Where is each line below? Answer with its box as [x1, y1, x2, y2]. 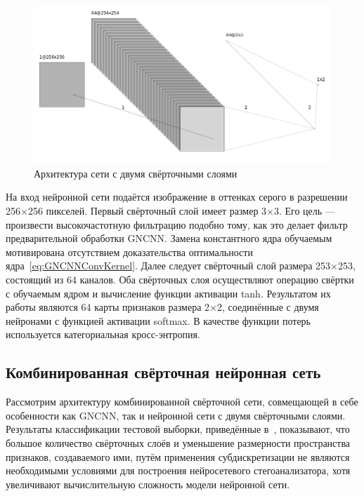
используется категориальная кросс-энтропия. [6, 327, 200, 342]
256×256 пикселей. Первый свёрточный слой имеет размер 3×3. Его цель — [6, 203, 335, 218]
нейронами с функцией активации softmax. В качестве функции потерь [6, 313, 311, 328]
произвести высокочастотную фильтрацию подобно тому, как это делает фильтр [6, 217, 348, 232]
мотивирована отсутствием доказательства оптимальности [6, 244, 253, 259]
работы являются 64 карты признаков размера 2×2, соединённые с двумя [6, 300, 319, 314]
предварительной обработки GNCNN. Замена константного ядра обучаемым [6, 231, 332, 246]
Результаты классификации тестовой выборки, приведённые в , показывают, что [6, 422, 350, 436]
